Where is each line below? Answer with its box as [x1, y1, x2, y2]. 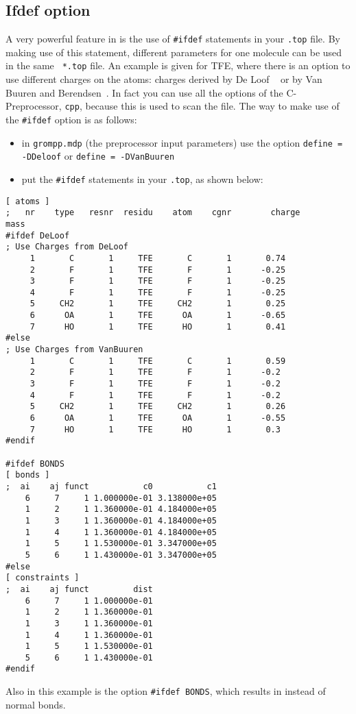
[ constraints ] [5, 573, 80, 583]
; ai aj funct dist [5, 584, 153, 594]
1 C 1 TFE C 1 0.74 [29, 253, 286, 263]
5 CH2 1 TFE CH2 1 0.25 [29, 299, 286, 309]
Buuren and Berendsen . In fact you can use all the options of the [5, 85, 283, 99]
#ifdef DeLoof [5, 230, 70, 241]
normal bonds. [5, 697, 66, 711]
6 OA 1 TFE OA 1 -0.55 [29, 413, 286, 423]
